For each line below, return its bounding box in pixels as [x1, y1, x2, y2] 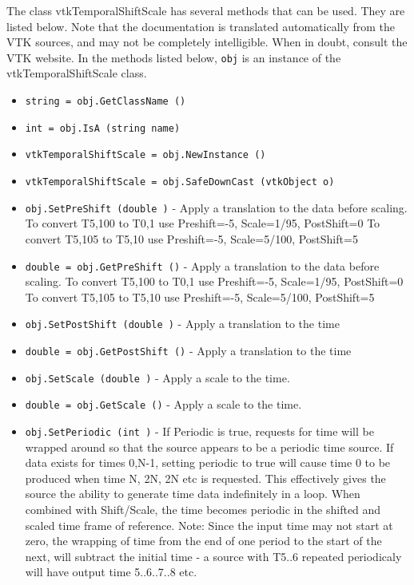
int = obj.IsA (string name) [25, 122, 181, 134]
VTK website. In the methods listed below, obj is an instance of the [6, 49, 341, 65]
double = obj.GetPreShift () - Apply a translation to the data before [25, 257, 380, 274]
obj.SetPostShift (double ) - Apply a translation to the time [25, 315, 340, 332]
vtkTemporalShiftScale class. [6, 65, 147, 81]
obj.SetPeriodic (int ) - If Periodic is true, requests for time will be [25, 422, 374, 439]
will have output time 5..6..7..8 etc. [25, 563, 197, 580]
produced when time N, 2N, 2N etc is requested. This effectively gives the [25, 469, 386, 486]
